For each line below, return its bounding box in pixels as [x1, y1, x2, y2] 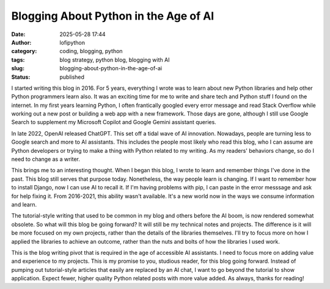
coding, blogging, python [59, 48, 123, 55]
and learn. [11, 200, 37, 208]
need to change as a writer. [11, 156, 81, 163]
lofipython [59, 38, 86, 46]
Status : [11, 73, 31, 81]
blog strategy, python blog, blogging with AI [59, 56, 170, 64]
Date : [11, 31, 26, 38]
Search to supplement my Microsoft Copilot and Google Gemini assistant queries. [11, 119, 216, 126]
